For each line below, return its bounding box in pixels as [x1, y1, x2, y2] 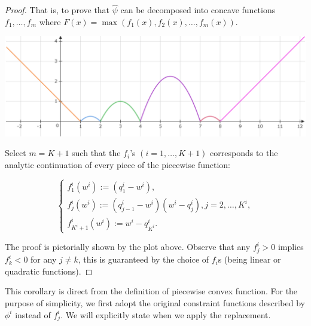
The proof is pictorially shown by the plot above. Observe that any [5, 240, 251, 253]
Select [5, 147, 26, 159]
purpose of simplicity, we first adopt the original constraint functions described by [5, 296, 305, 309]
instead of [15, 308, 51, 321]
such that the [72, 147, 121, 159]
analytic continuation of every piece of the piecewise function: [5, 158, 230, 170]
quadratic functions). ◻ [5, 264, 93, 277]
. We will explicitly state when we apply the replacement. [60, 308, 271, 321]
